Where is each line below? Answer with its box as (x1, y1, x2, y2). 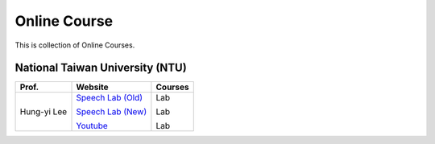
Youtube (76, 121, 108, 132)
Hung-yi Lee (19, 106, 68, 117)
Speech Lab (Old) (76, 93, 143, 104)
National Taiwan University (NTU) (14, 61, 187, 75)
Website (76, 81, 109, 93)
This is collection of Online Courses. (14, 40, 135, 50)
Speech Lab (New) (76, 106, 147, 117)
